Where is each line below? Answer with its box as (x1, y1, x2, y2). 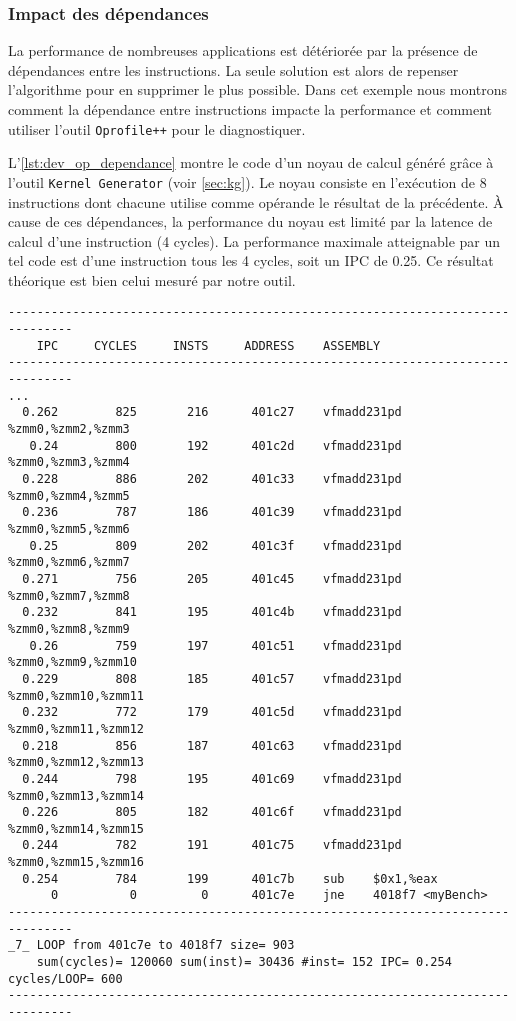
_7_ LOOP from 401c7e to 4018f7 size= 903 (8, 938, 295, 953)
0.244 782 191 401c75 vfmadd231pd (22, 838, 402, 853)
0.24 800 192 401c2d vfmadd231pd (29, 438, 402, 453)
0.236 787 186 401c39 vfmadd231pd (22, 505, 402, 520)
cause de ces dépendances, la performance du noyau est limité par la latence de (8, 211, 493, 232)
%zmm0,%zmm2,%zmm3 (8, 422, 130, 437)
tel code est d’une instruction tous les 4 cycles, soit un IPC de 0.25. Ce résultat (8, 250, 494, 271)
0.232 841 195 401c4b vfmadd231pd (22, 605, 402, 620)
